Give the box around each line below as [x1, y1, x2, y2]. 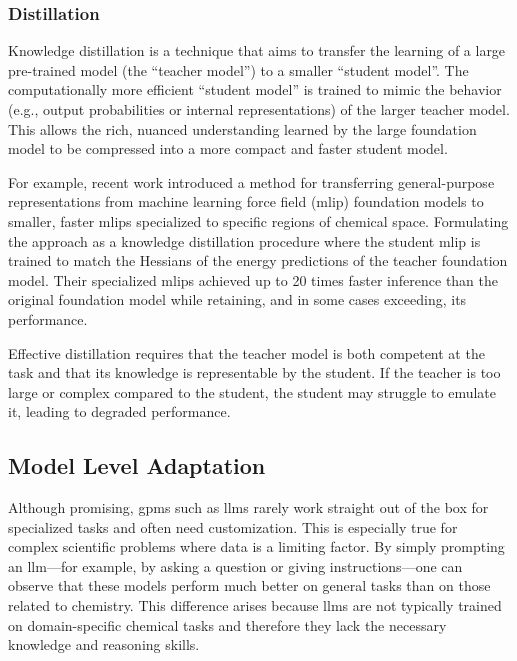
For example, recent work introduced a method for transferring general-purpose [8, 171, 495, 192]
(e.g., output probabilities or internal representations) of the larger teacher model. [8, 99, 510, 119]
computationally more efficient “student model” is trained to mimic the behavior [8, 79, 502, 100]
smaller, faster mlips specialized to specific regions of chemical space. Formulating [8, 210, 509, 231]
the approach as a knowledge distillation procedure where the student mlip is [8, 230, 481, 251]
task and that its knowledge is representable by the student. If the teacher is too [8, 362, 501, 383]
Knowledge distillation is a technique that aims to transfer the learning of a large [8, 40, 506, 61]
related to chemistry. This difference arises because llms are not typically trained [8, 595, 502, 616]
